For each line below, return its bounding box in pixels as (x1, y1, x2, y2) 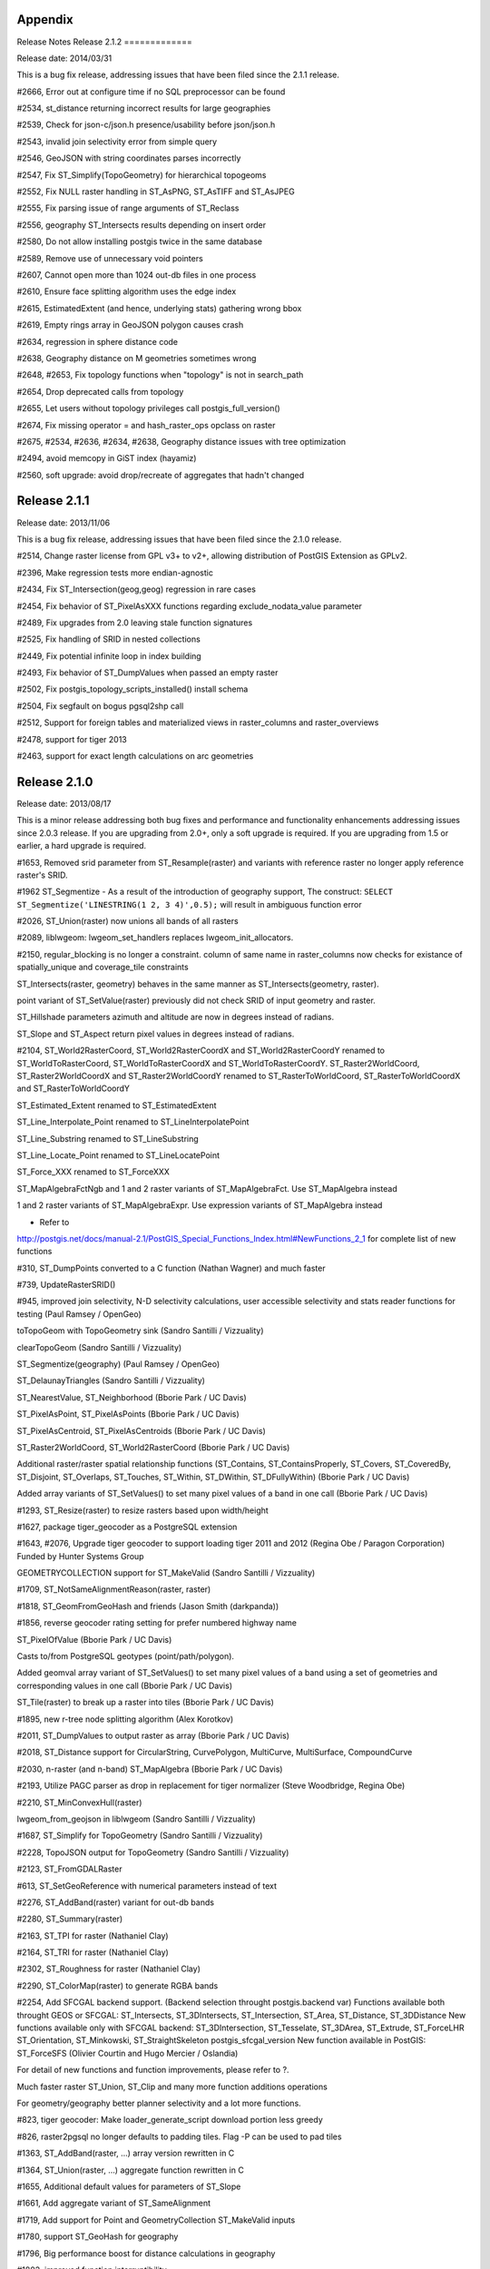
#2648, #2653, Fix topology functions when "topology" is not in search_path (16, 369, 304, 380)
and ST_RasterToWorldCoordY (16, 1083, 131, 1094)
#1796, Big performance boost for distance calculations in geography (16, 2247, 276, 2259)
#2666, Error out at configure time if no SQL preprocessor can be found (16, 86, 286, 97)
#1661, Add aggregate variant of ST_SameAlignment (16, 2197, 211, 2209)
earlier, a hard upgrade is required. (16, 840, 147, 851)
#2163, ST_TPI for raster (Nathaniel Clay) (16, 1930, 169, 1941)
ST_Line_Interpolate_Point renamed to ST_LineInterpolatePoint (16, 1116, 250, 1127)
